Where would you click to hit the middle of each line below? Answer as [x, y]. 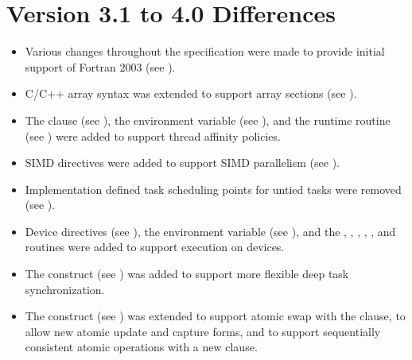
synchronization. [65, 289]
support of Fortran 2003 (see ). [100, 66]
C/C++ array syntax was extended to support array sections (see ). [191, 93]
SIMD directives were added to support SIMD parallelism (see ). [182, 163]
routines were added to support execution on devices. [155, 247]
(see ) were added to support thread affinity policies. [153, 135]
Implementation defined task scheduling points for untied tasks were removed [213, 189]
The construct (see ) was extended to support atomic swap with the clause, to [215, 316]
